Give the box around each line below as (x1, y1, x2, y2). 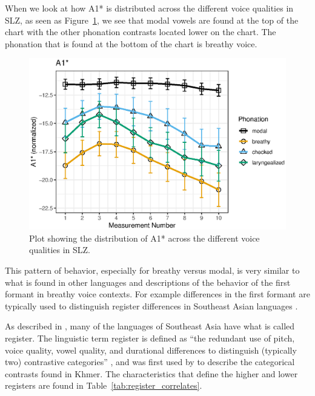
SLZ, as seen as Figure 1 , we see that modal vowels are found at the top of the (5, 13, 299, 26)
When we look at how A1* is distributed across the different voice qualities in (5, 2, 294, 14)
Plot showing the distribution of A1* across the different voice (29, 231, 260, 244)
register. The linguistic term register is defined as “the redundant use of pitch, (5, 331, 295, 344)
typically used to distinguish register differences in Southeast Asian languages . (5, 299, 298, 312)
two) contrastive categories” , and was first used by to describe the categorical (5, 355, 295, 368)
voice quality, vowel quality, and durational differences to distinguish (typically (5, 343, 297, 356)
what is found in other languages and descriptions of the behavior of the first (5, 276, 291, 288)
